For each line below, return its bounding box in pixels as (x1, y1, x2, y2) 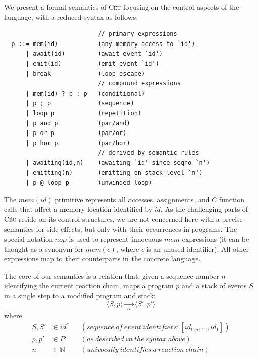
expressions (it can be (182, 234, 249, 244)
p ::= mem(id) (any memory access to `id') (11, 40, 196, 48)
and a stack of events (182, 280, 247, 291)
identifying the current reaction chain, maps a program (4, 280, 174, 291)
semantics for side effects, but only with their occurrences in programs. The (4, 223, 237, 234)
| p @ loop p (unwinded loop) (25, 179, 152, 187)
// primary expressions (98, 30, 177, 38)
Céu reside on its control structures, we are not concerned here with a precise (4, 213, 243, 224)
